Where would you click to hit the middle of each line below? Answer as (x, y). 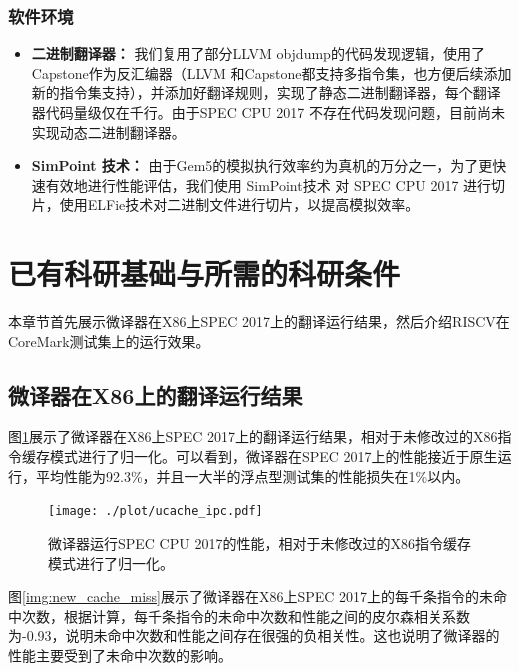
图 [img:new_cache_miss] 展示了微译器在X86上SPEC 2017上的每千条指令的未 (251, 596)
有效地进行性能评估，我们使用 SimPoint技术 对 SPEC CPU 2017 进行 (268, 184)
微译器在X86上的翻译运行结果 (155, 394)
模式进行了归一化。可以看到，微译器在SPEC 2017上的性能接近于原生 (273, 456)
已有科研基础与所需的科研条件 (204, 273)
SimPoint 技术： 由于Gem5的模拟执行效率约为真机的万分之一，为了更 (262, 165)
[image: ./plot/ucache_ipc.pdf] (155, 511)
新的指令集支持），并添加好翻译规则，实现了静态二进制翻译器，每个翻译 (266, 92)
